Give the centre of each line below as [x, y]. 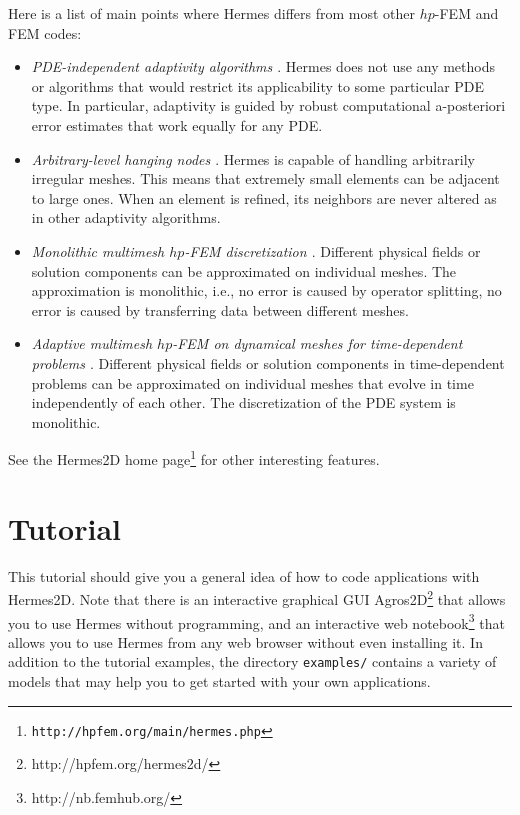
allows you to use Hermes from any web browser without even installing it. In [245, 641]
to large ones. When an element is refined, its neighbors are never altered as [264, 197]
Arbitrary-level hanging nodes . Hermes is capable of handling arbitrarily [253, 158]
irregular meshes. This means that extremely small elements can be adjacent [265, 178]
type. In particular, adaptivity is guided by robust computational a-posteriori [268, 105]
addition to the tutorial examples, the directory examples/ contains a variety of [252, 661]
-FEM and [466, 13]
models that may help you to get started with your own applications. [219, 681]
